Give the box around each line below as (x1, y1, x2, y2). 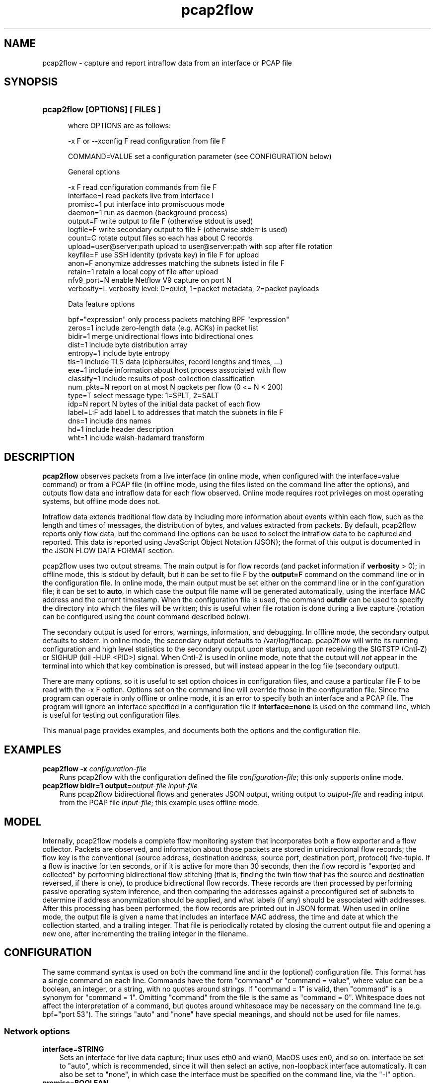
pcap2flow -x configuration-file (42, 764, 146, 773)
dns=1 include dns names (68, 417, 151, 425)
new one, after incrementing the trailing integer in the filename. (42, 929, 248, 938)
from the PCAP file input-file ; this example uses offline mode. (59, 798, 259, 807)
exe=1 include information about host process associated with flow (68, 366, 287, 375)
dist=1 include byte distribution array (68, 340, 188, 349)
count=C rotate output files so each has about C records (68, 234, 253, 243)
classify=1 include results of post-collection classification (68, 374, 255, 383)
